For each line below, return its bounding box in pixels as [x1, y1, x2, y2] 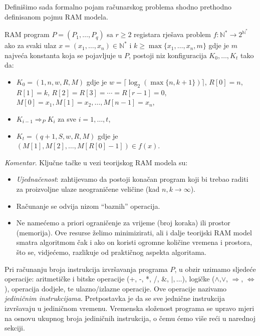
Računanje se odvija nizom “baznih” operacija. [16, 200, 160, 211]
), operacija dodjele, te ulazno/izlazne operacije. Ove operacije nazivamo [5, 283, 227, 293]
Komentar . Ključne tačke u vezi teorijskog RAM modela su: [5, 157, 188, 167]
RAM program [5, 29, 50, 40]
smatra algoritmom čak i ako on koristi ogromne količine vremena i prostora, [16, 237, 252, 247]
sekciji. [5, 322, 25, 333]
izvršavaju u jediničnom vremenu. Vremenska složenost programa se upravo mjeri [5, 302, 254, 313]
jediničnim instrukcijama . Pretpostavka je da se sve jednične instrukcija [5, 293, 225, 303]
